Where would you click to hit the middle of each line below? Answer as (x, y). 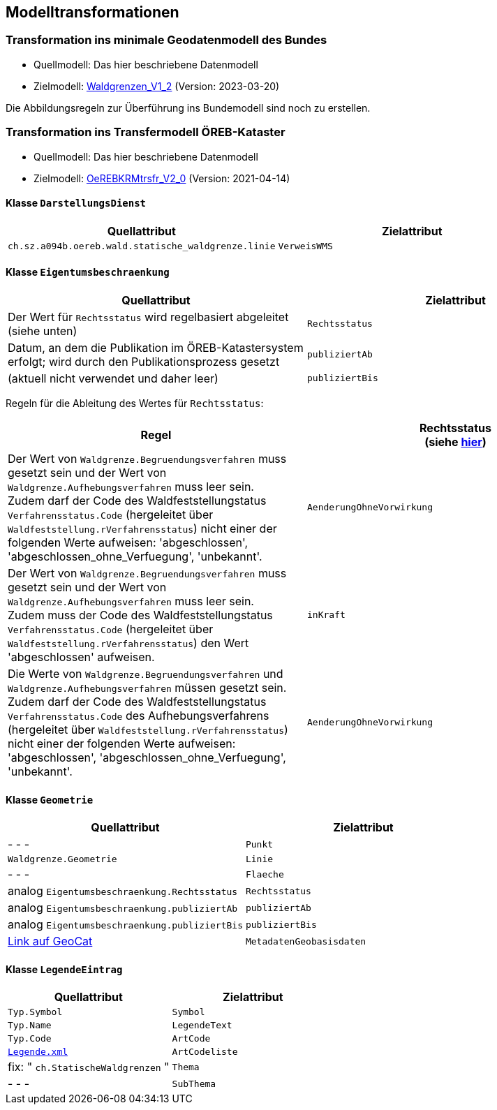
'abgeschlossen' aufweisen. (81, 657)
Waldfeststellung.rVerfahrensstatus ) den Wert (128, 643)
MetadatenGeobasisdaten (306, 941)
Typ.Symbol (35, 1012)
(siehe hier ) (455, 442)
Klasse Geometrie (50, 799)
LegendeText (202, 1026)
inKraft (326, 615)
